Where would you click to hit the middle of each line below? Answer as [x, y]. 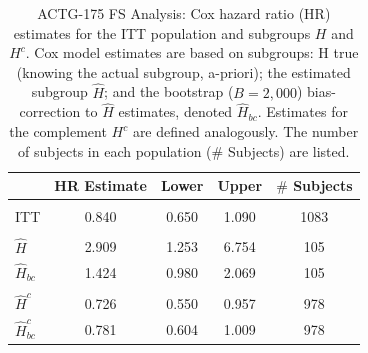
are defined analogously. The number [245, 131]
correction [50, 111]
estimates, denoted [175, 111]
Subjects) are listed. [288, 150]
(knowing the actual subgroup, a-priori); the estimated [183, 71]
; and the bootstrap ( [169, 91]
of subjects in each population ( [115, 150]
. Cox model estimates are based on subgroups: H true [192, 52]
